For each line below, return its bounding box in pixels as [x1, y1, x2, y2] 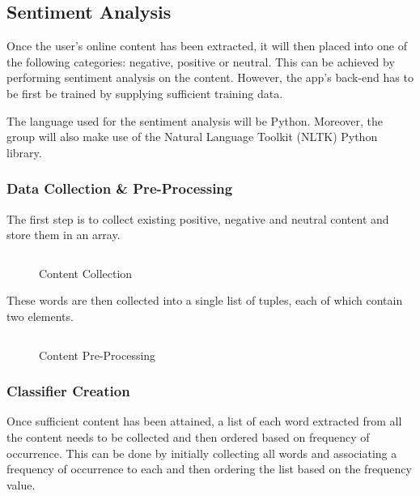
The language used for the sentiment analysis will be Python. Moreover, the [6, 112, 383, 129]
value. [6, 476, 36, 493]
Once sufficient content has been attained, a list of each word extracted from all [6, 413, 402, 430]
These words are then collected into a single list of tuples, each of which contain [6, 292, 403, 309]
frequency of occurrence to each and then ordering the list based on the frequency [6, 460, 412, 477]
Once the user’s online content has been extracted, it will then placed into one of [6, 37, 407, 54]
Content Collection [39, 264, 133, 281]
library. [6, 143, 42, 160]
